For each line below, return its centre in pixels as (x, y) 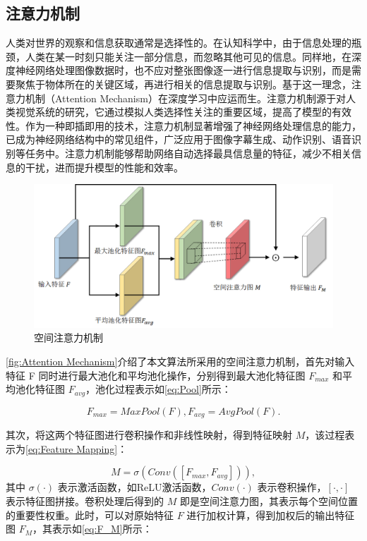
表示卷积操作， (292, 487)
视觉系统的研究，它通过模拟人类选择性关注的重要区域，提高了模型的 (173, 112)
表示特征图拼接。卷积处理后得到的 (85, 500)
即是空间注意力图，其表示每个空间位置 (269, 500)
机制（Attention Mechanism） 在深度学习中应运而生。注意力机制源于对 (185, 98)
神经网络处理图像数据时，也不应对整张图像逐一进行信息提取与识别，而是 (183, 70)
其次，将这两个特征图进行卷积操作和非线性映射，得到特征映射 (149, 435)
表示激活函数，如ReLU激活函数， (134, 487)
